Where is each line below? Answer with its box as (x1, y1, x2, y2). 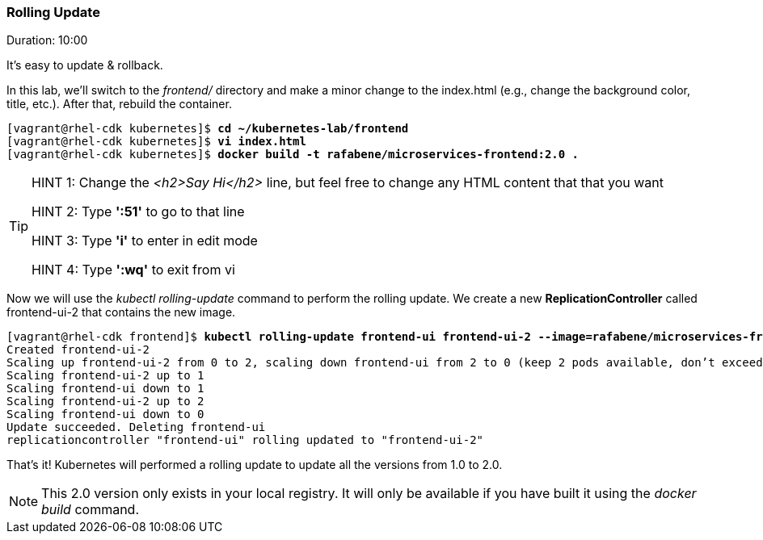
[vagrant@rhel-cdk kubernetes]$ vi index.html (6, 135, 306, 149)
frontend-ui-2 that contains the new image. (6, 305, 236, 320)
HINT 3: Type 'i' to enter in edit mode (32, 232, 258, 249)
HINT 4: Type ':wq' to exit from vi (32, 262, 235, 278)
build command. (41, 501, 140, 518)
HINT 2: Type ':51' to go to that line (32, 203, 245, 220)
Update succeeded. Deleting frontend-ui (6, 421, 266, 434)
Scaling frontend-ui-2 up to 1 (6, 369, 204, 383)
